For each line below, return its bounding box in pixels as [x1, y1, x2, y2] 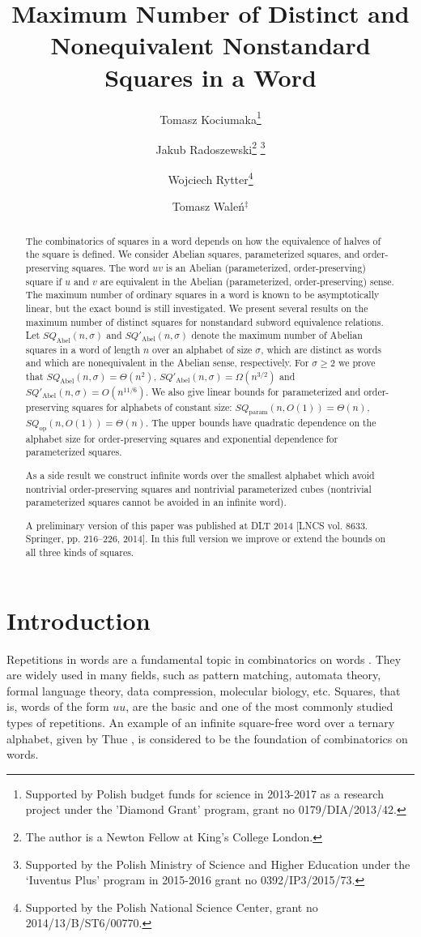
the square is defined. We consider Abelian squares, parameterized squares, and [25, 247, 360, 261]
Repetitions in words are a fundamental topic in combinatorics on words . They [6, 650, 402, 667]
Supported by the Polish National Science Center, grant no [25, 898, 318, 915]
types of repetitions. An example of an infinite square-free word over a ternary [6, 714, 395, 731]
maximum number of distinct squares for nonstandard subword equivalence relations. [25, 314, 384, 328]
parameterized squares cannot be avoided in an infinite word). [25, 495, 287, 509]
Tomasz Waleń [172, 198, 245, 215]
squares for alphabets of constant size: [72, 400, 232, 413]
